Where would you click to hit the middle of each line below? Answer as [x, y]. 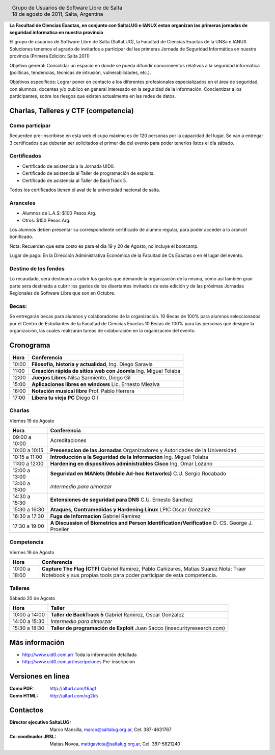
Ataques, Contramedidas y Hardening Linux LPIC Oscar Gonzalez [130, 510]
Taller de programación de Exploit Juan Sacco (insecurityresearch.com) [138, 628]
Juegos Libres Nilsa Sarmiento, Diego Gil [81, 377]
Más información [37, 642]
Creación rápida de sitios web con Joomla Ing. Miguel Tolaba [106, 371]
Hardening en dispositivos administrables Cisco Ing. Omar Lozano [131, 464]
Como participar [30, 125]
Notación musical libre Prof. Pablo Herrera [83, 391]
